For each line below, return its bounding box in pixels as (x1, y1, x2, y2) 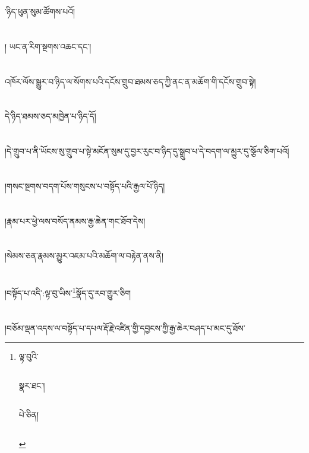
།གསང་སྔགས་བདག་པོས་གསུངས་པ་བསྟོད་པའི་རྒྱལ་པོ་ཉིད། (5, 179, 165, 192)
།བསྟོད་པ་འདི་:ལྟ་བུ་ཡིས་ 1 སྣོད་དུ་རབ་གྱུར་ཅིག (5, 285, 131, 299)
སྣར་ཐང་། (18, 379, 45, 392)
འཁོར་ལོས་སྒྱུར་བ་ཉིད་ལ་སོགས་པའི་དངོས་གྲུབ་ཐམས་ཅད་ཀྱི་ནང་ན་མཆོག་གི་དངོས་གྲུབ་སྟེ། (5, 75, 256, 87)
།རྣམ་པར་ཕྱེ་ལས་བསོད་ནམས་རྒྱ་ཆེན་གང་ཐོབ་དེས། (5, 214, 146, 227)
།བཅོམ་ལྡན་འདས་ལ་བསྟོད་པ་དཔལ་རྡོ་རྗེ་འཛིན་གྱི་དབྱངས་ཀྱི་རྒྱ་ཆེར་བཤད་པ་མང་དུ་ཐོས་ (5, 321, 245, 334)
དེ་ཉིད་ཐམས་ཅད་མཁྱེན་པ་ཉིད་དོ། (5, 110, 96, 122)
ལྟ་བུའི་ (18, 350, 39, 363)
